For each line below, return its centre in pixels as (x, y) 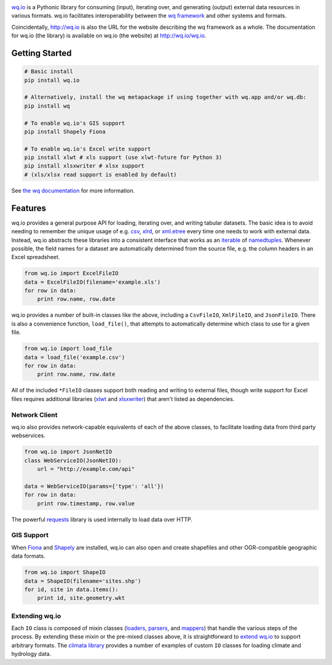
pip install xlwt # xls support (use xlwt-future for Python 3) (123, 157)
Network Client (34, 414)
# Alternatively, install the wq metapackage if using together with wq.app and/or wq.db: (165, 97)
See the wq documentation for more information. (73, 190)
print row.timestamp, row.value (86, 503)
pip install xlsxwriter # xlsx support (84, 166)
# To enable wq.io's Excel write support (88, 149)
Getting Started (41, 53)
